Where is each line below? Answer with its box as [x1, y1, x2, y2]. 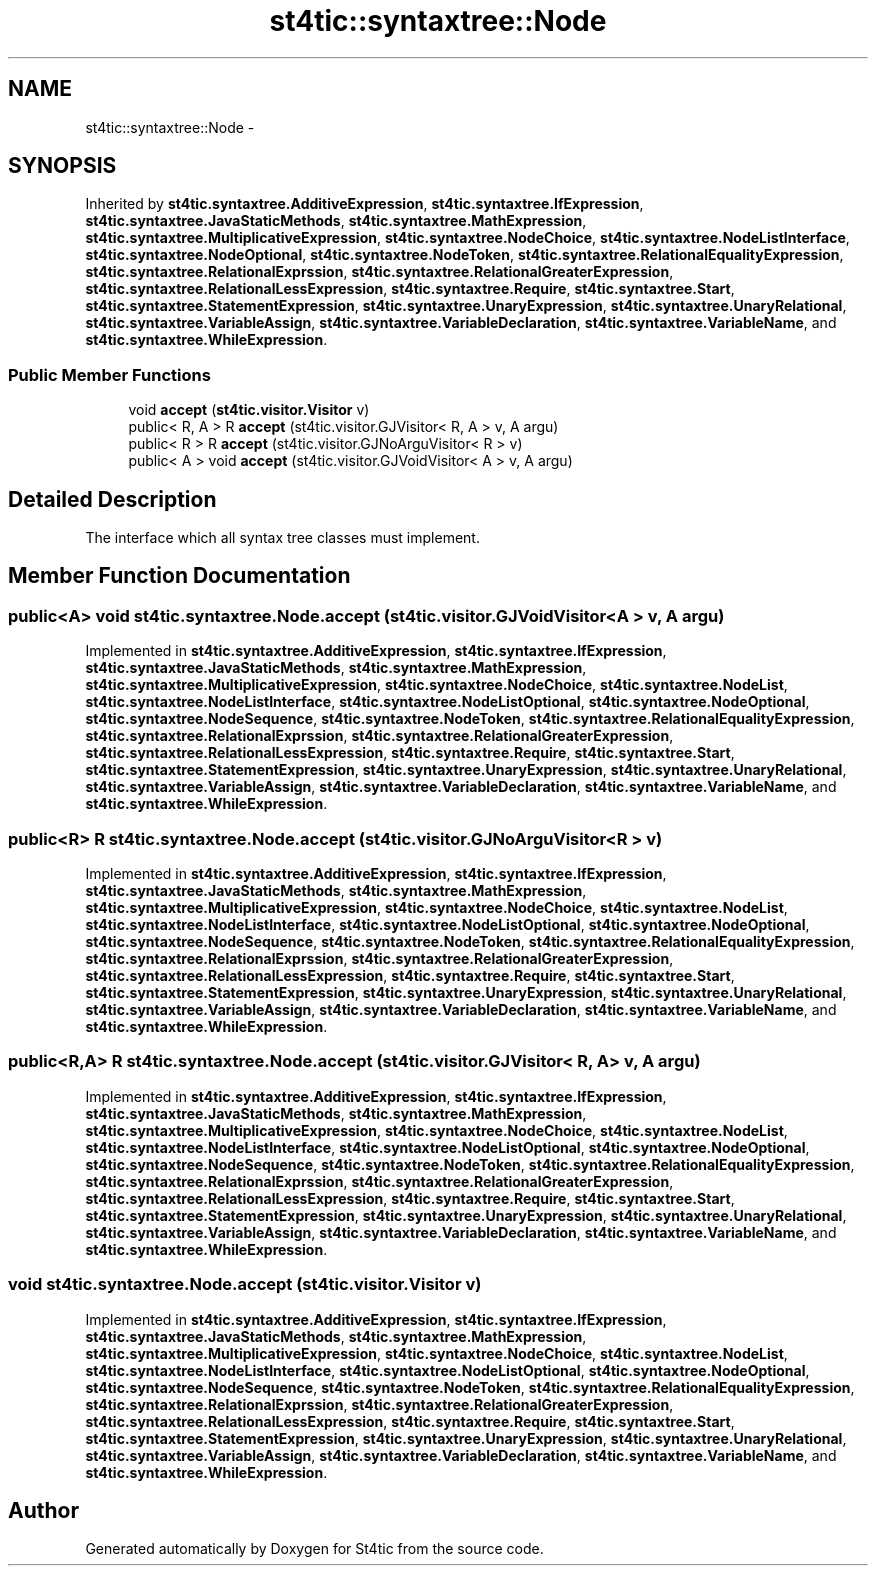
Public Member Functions [8, 364, 211, 385]
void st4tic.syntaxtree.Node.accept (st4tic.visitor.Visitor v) [8, 1274, 482, 1295]
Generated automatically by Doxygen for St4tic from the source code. [85, 1540, 544, 1558]
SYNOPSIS [8, 153, 117, 179]
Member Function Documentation [8, 563, 351, 589]
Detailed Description [8, 486, 217, 512]
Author [8, 1497, 79, 1523]
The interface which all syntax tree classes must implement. [85, 529, 480, 547]
